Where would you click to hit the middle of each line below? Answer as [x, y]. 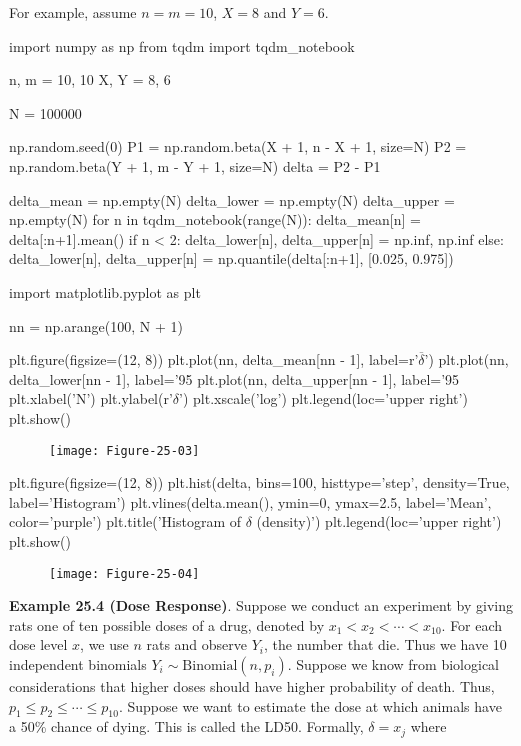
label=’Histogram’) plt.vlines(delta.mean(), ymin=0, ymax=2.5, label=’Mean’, [250, 501]
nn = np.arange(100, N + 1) [96, 325]
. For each [472, 624]
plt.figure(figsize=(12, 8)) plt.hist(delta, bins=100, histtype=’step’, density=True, [259, 482]
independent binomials [78, 663]
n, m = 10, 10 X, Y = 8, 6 [90, 79]
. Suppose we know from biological [393, 663]
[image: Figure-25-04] [124, 573]
